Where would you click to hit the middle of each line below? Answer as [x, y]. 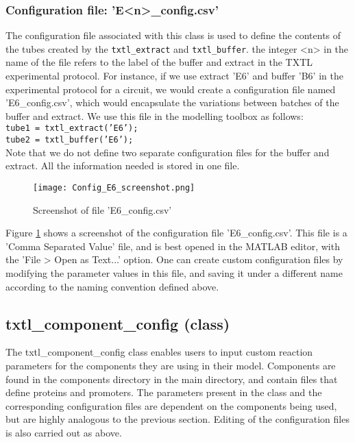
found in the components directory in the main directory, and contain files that [172, 379]
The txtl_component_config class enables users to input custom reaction [159, 352]
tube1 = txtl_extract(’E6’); [72, 128]
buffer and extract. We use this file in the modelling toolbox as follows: [155, 115]
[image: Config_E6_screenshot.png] [114, 187]
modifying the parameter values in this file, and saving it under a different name [174, 272]
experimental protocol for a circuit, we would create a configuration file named [171, 89]
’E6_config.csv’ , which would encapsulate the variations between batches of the [172, 102]
